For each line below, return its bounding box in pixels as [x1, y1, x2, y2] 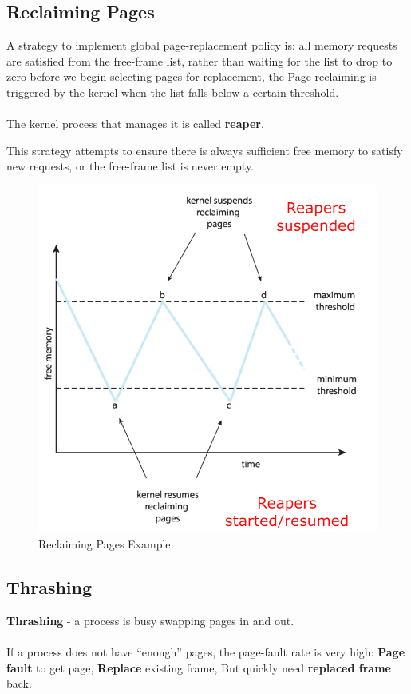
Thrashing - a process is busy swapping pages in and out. [6, 612, 294, 628]
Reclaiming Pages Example [38, 536, 171, 552]
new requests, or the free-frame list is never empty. [6, 158, 255, 174]
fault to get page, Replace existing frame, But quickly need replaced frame [6, 659, 391, 676]
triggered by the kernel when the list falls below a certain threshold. [6, 83, 339, 100]
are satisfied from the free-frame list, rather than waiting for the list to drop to [6, 52, 393, 69]
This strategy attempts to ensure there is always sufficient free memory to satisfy [6, 142, 403, 158]
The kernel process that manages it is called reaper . [6, 115, 264, 132]
